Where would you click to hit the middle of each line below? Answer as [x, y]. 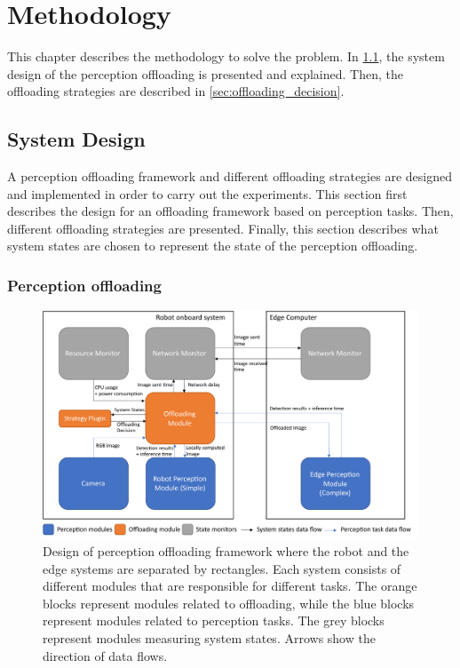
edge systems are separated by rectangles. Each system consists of [222, 568]
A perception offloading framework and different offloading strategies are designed [230, 176]
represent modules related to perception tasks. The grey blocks [214, 620]
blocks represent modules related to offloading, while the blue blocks [229, 603]
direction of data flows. [105, 655]
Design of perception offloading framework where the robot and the [226, 551]
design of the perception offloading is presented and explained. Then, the [205, 73]
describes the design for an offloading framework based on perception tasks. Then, [230, 211]
